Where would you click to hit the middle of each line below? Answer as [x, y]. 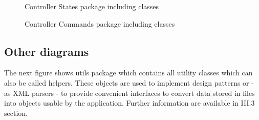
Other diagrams [47, 51]
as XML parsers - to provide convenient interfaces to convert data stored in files [129, 93]
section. [16, 113]
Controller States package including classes [92, 6]
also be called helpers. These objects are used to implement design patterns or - [129, 82]
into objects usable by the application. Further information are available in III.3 [129, 103]
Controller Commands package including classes [100, 23]
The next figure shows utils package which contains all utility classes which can [128, 73]
